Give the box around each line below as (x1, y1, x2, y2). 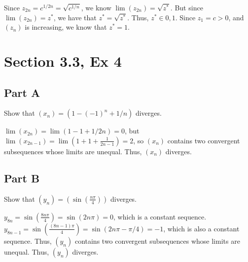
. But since (170, 2, 203, 12)
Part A (4, 85, 40, 100)
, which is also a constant (163, 223, 240, 233)
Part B (4, 170, 40, 185)
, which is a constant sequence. (113, 211, 207, 221)
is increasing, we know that (25, 22, 107, 32)
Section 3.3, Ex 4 (4, 50, 122, 71)
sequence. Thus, (4, 235, 52, 246)
